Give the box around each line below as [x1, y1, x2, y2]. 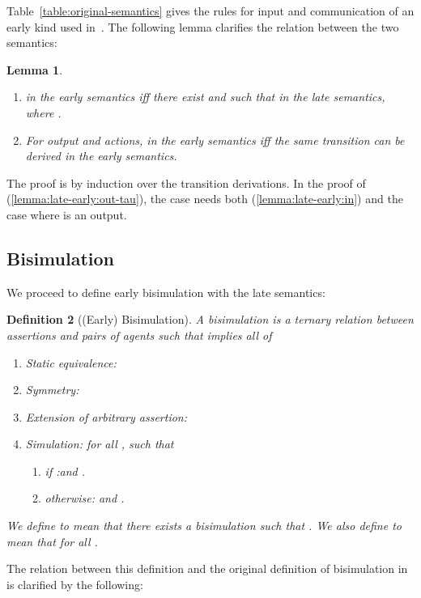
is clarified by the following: [6, 575, 143, 592]
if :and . [45, 462, 85, 479]
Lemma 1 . [6, 61, 63, 78]
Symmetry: [25, 381, 79, 398]
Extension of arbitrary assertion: [25, 408, 188, 425]
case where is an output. [6, 206, 127, 223]
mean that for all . [6, 532, 98, 549]
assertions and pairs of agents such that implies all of [6, 326, 272, 343]
